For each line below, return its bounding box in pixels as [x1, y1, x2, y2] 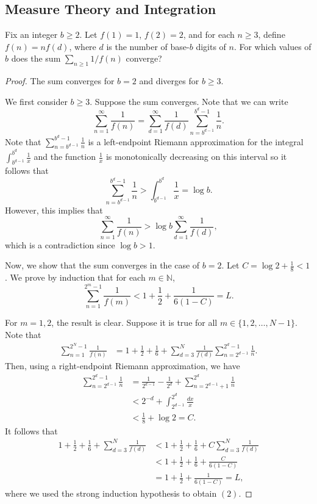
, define [258, 28, 285, 41]
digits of [196, 40, 226, 52]
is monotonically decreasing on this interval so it [105, 150, 287, 163]
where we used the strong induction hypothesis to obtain [5, 486, 217, 499]
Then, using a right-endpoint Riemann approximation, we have [5, 359, 240, 372]
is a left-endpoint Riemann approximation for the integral [88, 135, 304, 148]
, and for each [183, 28, 235, 41]
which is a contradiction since [5, 238, 115, 251]
